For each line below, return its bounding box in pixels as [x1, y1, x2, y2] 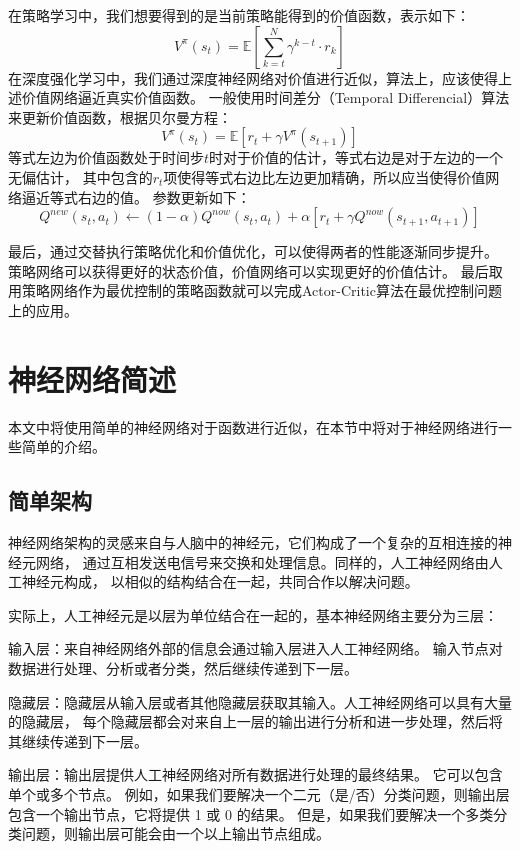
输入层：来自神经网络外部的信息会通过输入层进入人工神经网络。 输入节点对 [8, 638, 503, 659]
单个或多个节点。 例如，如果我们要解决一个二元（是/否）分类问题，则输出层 [8, 783, 510, 804]
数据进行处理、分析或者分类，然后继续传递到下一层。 [8, 658, 358, 679]
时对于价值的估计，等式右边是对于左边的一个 [209, 147, 504, 168]
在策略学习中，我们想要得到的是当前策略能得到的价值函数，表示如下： [8, 5, 470, 25]
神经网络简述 [8, 358, 177, 399]
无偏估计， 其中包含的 [8, 166, 153, 187]
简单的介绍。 [21, 436, 106, 457]
